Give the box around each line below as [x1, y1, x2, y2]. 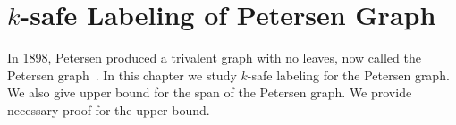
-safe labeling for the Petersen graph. [247, 65, 450, 84]
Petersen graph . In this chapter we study [7, 65, 237, 84]
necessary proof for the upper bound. [7, 100, 210, 119]
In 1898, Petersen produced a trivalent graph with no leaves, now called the [7, 48, 421, 67]
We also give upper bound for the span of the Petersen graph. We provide [7, 83, 412, 102]
